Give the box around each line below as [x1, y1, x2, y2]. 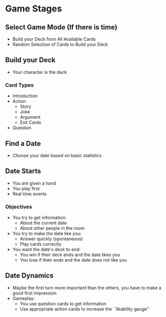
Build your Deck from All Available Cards [12, 36, 96, 42]
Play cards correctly [19, 241, 61, 247]
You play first [12, 185, 40, 191]
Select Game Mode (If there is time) [5, 23, 117, 31]
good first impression [12, 290, 56, 296]
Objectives [5, 203, 32, 210]
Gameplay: [12, 295, 35, 301]
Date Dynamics [5, 272, 54, 280]
